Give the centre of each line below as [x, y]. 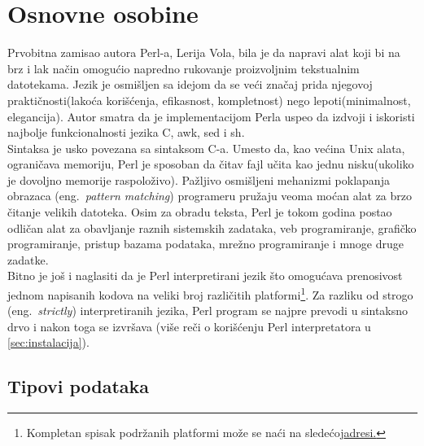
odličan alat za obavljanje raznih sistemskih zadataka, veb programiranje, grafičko [212, 227]
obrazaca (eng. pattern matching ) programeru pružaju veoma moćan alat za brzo [210, 196]
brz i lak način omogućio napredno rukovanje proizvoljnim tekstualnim [184, 68]
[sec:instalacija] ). [48, 342]
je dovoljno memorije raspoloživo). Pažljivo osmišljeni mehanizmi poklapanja [199, 179]
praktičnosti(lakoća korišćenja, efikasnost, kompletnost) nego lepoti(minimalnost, [209, 100]
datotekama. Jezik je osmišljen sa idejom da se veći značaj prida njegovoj [190, 84]
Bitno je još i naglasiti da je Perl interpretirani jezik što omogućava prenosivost [205, 275]
